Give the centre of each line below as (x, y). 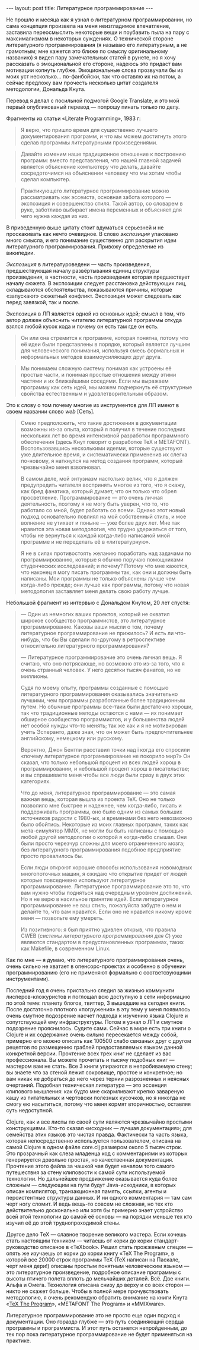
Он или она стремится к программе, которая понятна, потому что (104, 338)
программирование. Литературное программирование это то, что (105, 886)
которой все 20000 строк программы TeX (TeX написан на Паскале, (93, 1260)
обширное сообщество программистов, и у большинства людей (102, 719)
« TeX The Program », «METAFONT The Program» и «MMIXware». (86, 1304)
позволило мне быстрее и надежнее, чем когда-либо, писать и (101, 805)
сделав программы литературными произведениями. (89, 143)
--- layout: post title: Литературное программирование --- (80, 8)
